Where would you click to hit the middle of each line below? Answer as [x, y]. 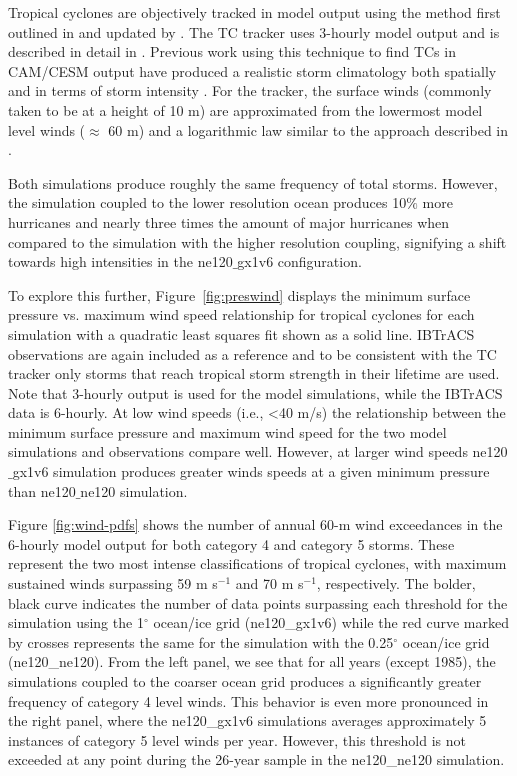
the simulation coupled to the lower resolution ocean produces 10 [207, 202]
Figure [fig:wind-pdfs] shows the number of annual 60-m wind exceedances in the [255, 524]
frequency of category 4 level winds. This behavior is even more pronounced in [248, 700]
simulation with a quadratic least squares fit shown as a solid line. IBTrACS [241, 333]
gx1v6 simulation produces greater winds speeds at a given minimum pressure [251, 471]
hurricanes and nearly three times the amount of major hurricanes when [229, 221]
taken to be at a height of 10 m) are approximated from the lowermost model [245, 109]
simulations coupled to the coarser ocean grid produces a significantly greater [245, 681]
